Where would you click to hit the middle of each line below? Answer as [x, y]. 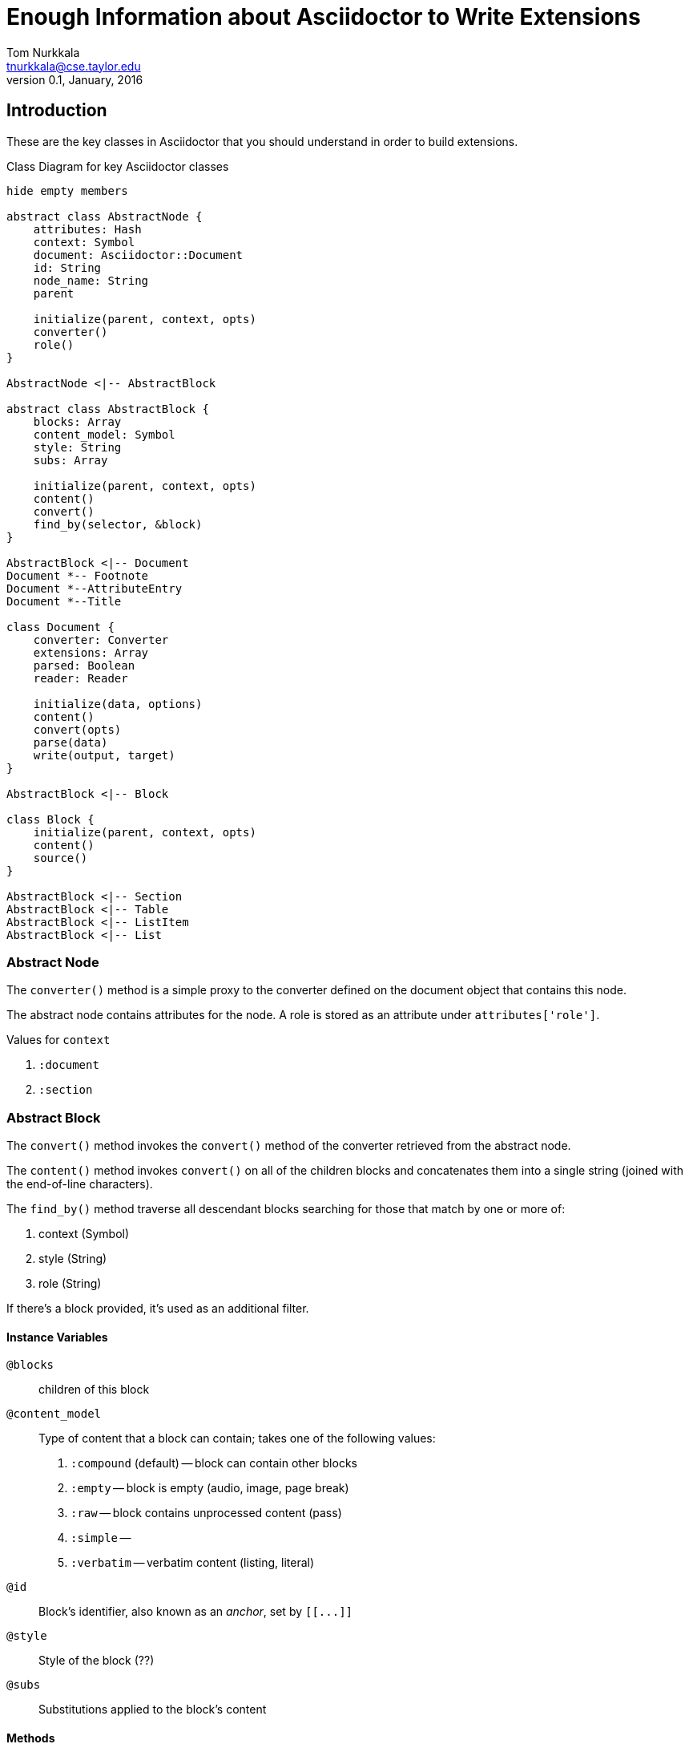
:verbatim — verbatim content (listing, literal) [193, 1563]
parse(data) [71, 742]
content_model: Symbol [104, 434]
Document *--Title [64, 601]
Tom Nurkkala [43, 52]
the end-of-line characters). [80, 1184]
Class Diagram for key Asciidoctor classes [118, 166]
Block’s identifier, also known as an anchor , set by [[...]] [196, 1612]
